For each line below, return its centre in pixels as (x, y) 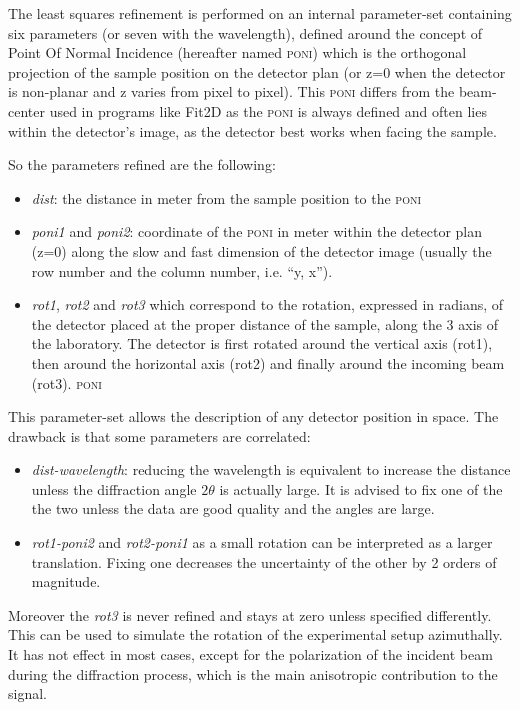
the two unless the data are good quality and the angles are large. (233, 508)
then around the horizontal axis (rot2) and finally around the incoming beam (268, 362)
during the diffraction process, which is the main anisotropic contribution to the (253, 673)
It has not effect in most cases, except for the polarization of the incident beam (250, 654)
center (26, 110)
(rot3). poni (66, 382)
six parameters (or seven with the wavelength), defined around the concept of (245, 32)
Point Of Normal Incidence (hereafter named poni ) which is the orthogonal (237, 52)
